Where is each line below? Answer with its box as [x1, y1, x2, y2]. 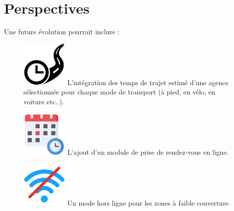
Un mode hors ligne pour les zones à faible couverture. [67, 197, 231, 208]
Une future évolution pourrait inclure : [4, 26, 120, 37]
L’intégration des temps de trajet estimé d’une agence [67, 77, 229, 87]
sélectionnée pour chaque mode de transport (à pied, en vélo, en [23, 87, 215, 97]
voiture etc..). [23, 96, 64, 106]
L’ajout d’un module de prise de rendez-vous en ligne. [67, 147, 229, 157]
